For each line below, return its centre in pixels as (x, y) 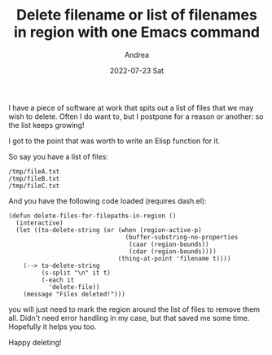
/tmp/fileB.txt (34, 178)
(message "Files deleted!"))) (75, 294)
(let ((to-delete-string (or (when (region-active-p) (109, 230)
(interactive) (39, 223)
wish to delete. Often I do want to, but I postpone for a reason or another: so (136, 116)
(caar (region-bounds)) (169, 244)
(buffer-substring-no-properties (182, 237)
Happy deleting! (35, 342)
